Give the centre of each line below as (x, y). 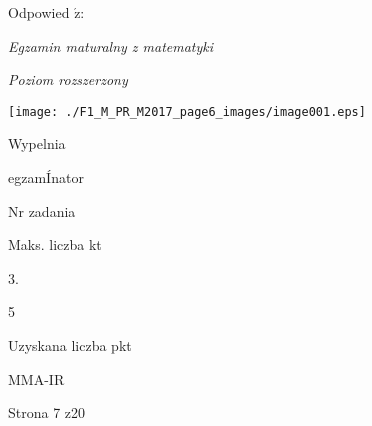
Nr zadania (42, 210)
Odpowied (39, 12)
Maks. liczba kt (55, 244)
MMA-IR (36, 378)
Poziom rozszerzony (68, 79)
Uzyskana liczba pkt (70, 345)
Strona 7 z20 (47, 412)
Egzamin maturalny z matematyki (111, 45)
